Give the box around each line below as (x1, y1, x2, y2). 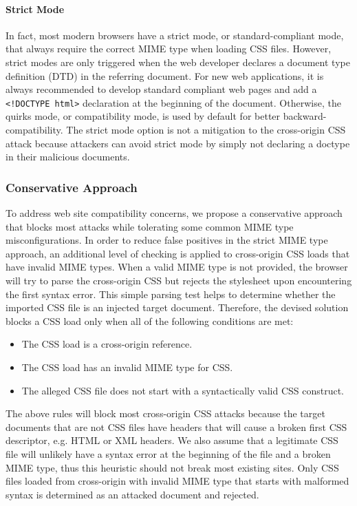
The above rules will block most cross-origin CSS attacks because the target (6, 406, 325, 421)
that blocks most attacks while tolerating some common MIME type (6, 219, 294, 233)
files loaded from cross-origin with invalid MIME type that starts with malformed (6, 474, 349, 488)
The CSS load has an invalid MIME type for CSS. (21, 359, 233, 374)
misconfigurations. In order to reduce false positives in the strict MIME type (6, 233, 328, 247)
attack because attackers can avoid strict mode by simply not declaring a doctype (6, 136, 350, 150)
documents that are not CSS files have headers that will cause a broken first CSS (6, 419, 347, 434)
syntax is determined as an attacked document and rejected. (6, 487, 259, 501)
